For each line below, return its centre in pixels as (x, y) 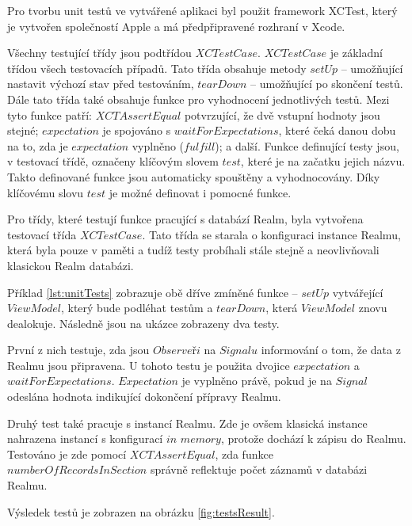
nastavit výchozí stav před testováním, (101, 84)
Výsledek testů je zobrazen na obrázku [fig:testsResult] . (141, 511)
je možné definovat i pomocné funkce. (200, 192)
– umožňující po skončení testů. (327, 84)
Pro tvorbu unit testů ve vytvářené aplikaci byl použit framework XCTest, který (202, 10)
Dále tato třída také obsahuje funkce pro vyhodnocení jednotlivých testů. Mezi (198, 99)
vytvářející (358, 292)
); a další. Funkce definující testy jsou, (307, 145)
